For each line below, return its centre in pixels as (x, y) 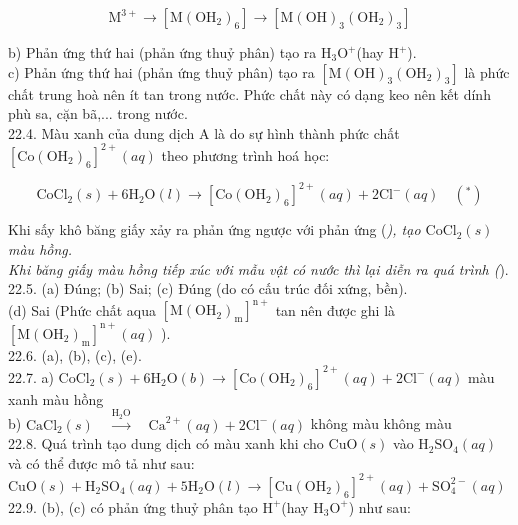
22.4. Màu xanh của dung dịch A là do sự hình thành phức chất (204, 132)
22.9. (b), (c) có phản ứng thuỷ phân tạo (133, 506)
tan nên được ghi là (335, 309)
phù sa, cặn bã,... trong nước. (98, 113)
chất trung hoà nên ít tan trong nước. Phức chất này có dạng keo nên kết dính (249, 93)
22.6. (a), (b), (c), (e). (75, 354)
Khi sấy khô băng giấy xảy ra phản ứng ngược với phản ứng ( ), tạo (214, 229)
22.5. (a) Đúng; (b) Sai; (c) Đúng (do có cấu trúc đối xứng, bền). (208, 288)
